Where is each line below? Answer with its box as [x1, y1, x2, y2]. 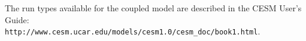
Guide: [5, 13, 29, 26]
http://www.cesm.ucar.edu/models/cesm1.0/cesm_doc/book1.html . [5, 25, 260, 37]
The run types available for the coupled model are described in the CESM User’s [5, 2, 302, 14]
